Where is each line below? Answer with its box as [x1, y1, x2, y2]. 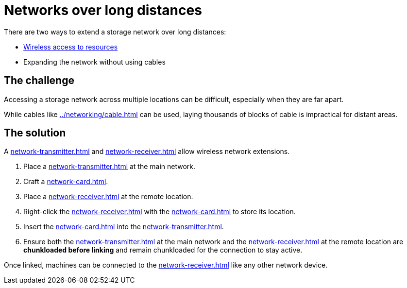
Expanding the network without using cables [23, 57, 166, 66]
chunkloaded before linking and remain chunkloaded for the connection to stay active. [23, 246, 303, 254]
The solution [4, 127, 66, 139]
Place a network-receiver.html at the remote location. [23, 192, 193, 201]
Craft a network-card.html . [23, 177, 108, 186]
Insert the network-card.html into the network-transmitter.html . [23, 222, 224, 231]
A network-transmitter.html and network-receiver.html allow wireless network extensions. [4, 147, 290, 156]
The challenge [4, 74, 74, 87]
